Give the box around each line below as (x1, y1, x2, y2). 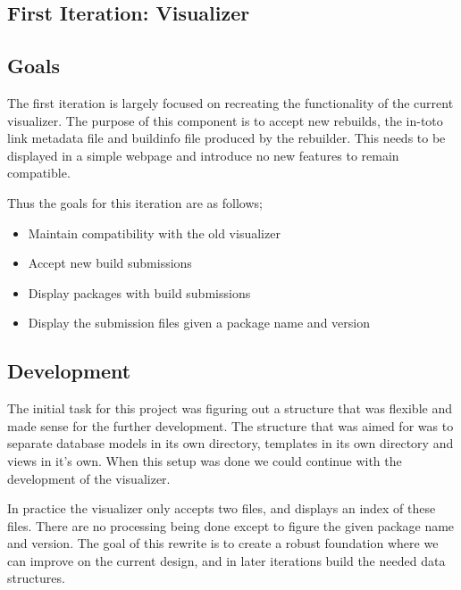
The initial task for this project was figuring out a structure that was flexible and (7, 399, 452, 418)
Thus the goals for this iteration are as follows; (7, 193, 263, 212)
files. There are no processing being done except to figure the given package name (7, 516, 455, 535)
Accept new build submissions (28, 253, 192, 272)
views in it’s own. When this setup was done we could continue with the (7, 451, 402, 470)
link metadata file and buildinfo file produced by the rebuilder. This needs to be (7, 129, 446, 147)
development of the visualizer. (7, 469, 171, 487)
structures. (7, 569, 65, 587)
